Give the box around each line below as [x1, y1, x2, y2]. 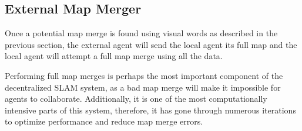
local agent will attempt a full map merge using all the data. [5, 50, 223, 62]
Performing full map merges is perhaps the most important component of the [5, 69, 283, 81]
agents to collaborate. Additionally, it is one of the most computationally [5, 92, 267, 105]
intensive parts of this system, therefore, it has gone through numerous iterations [5, 104, 296, 116]
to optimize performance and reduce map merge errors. [5, 115, 203, 127]
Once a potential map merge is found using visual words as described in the [5, 27, 278, 39]
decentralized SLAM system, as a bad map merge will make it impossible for [5, 81, 281, 93]
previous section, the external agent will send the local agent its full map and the [5, 38, 297, 50]
